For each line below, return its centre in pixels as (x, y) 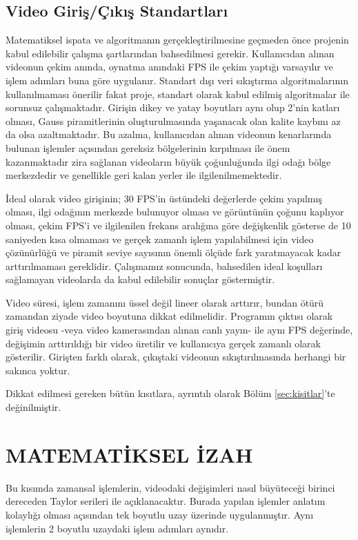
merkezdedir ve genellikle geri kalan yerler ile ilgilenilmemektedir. (144, 175)
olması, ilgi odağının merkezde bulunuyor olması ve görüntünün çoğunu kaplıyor (175, 212)
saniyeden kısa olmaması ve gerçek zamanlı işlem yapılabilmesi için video (160, 239)
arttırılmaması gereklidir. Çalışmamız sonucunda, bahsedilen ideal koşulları (164, 266)
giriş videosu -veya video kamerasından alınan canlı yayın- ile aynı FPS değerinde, (179, 330)
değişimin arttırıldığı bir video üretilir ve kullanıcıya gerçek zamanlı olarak (163, 343)
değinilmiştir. (33, 407)
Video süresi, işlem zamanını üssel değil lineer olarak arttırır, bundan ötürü (165, 302)
